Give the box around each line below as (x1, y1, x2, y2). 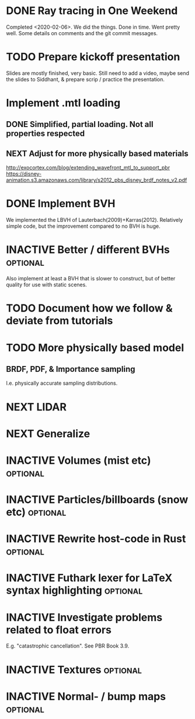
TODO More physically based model (6, 341, 184, 354)
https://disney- (6, 170, 42, 177)
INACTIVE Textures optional (6, 663, 142, 676)
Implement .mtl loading (6, 97, 121, 109)
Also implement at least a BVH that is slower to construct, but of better (6, 275, 176, 282)
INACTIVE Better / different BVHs (6, 243, 170, 256)
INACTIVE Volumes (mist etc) (6, 454, 151, 467)
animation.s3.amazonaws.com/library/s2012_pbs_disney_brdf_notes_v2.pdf (6, 177, 187, 184)
